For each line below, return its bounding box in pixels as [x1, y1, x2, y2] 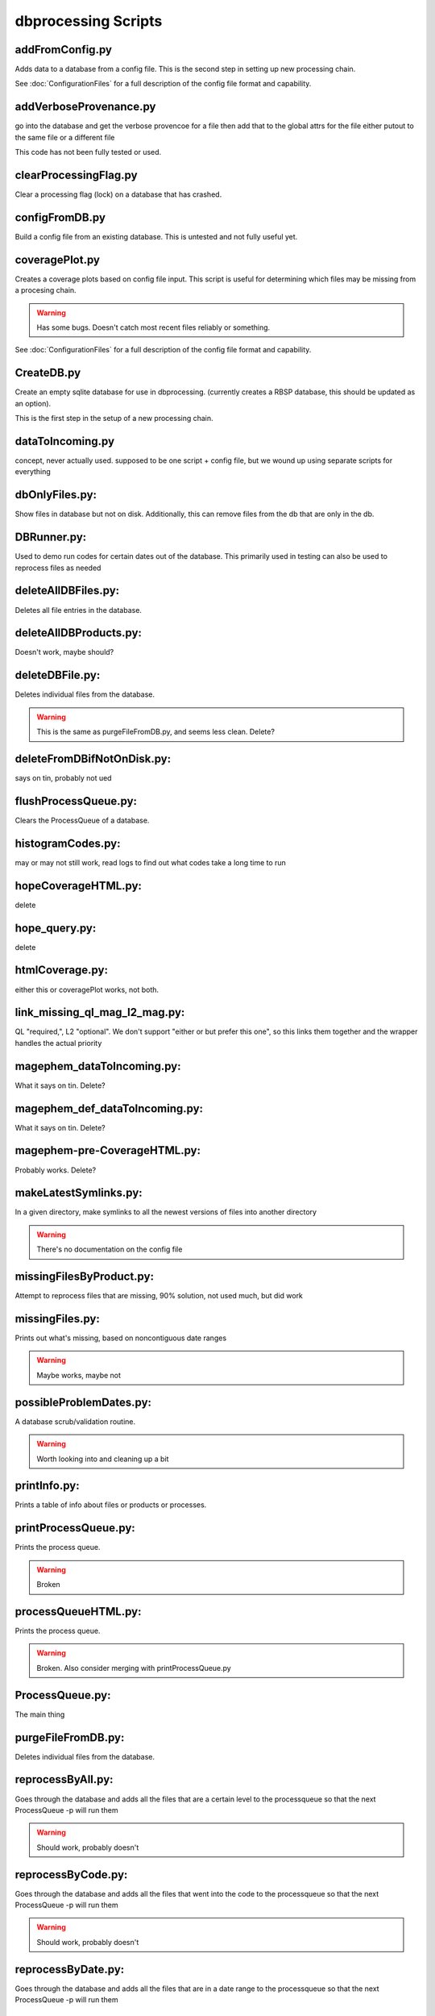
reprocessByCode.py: [14, 1868, 128, 1881]
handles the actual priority [14, 1038, 102, 1048]
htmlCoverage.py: [14, 964, 109, 977]
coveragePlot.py [14, 252, 101, 266]
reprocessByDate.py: [14, 1962, 125, 1976]
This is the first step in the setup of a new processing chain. [14, 414, 213, 423]
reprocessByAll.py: [14, 1772, 114, 1786]
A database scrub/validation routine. [14, 1416, 136, 1427]
